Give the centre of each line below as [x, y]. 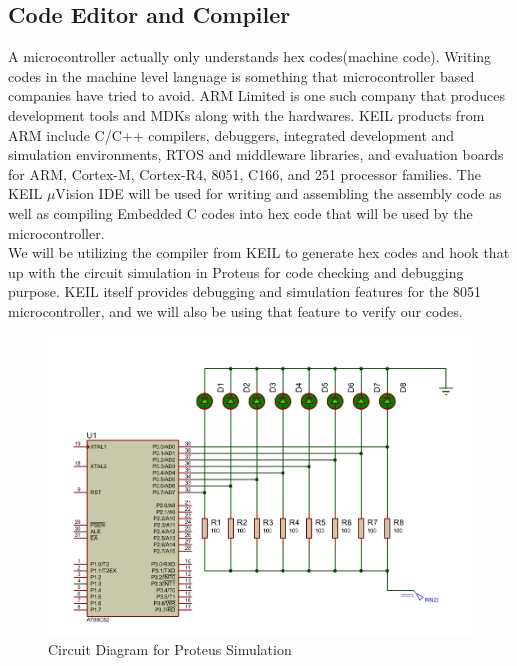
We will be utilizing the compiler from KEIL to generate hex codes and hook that [259, 252]
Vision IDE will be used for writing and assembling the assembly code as [278, 193]
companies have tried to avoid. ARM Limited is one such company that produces [256, 95]
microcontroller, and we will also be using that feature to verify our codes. [235, 310]
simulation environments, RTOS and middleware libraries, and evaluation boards [256, 154]
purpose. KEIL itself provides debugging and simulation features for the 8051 [245, 291]
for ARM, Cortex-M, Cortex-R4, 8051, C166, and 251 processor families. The [244, 173]
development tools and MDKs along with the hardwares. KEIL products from [246, 114]
